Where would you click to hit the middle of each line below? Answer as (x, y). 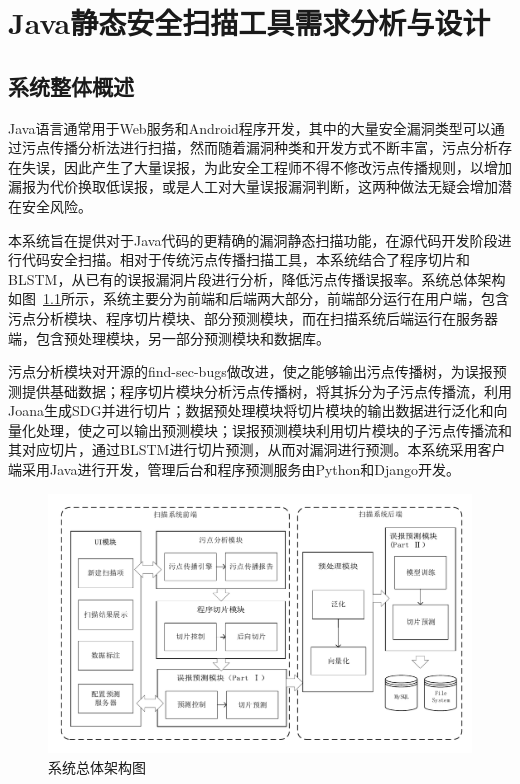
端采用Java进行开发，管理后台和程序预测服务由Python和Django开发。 (234, 469)
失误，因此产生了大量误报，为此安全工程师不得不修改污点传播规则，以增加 (266, 166)
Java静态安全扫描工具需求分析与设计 (249, 22)
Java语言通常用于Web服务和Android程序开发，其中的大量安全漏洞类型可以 (249, 127)
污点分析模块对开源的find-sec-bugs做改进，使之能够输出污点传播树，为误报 (250, 371)
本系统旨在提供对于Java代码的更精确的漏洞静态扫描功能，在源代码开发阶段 (253, 239)
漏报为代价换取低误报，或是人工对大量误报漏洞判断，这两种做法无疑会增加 (253, 186)
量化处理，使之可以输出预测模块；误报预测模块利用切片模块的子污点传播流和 (260, 429)
